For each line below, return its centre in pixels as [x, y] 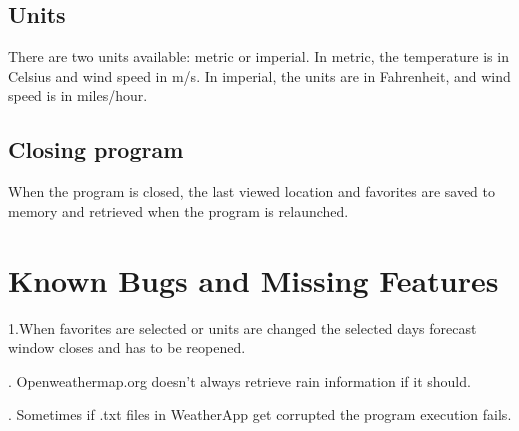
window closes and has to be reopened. [127, 347]
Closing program [96, 149]
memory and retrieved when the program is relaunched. [178, 210]
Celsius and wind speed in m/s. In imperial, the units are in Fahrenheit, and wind [259, 75]
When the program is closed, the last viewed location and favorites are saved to [252, 191]
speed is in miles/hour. [78, 95]
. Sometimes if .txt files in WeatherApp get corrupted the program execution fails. [260, 414]
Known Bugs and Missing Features [253, 279]
